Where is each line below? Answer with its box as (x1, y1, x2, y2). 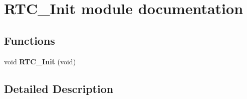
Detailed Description (4, 80, 114, 96)
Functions (4, 32, 55, 48)
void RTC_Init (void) (4, 56, 76, 66)
